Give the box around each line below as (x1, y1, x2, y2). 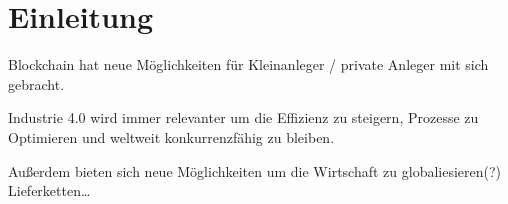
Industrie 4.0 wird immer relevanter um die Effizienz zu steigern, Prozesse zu (8, 107, 479, 128)
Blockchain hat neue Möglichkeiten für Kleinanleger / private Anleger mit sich (8, 54, 489, 75)
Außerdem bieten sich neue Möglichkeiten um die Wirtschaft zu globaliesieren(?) (8, 160, 502, 181)
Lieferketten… (8, 180, 91, 201)
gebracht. (8, 73, 65, 94)
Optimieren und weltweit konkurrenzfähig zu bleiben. (8, 126, 335, 147)
